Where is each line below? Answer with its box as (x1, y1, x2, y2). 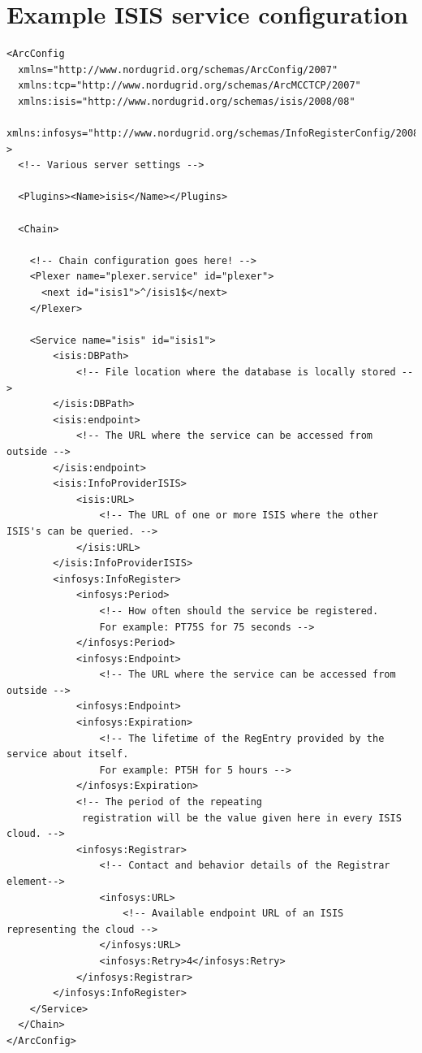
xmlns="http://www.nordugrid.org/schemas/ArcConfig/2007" (18, 63, 338, 76)
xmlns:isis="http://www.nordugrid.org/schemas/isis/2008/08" (18, 95, 355, 107)
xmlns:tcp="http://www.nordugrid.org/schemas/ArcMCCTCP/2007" (18, 80, 361, 92)
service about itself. (6, 748, 129, 760)
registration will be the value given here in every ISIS (82, 812, 402, 824)
